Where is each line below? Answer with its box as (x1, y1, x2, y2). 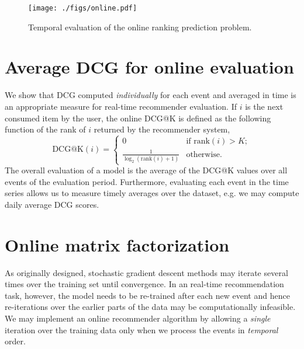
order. (5, 335, 26, 347)
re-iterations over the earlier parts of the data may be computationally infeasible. (5, 301, 296, 313)
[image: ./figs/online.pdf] (28, 4, 137, 12)
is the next (245, 100, 284, 112)
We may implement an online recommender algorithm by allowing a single (5, 312, 271, 324)
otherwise (186, 150, 220, 159)
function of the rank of (5, 123, 86, 135)
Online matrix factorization (5, 232, 230, 256)
